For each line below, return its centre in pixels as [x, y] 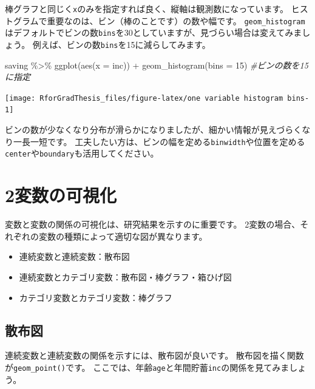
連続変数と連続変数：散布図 [74, 256]
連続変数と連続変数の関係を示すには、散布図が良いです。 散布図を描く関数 [154, 355]
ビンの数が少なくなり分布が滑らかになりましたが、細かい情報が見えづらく [154, 130]
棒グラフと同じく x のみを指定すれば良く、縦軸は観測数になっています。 [147, 8]
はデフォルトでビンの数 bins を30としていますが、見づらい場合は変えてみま [154, 32]
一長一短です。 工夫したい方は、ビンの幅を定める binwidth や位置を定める [159, 141]
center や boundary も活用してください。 [82, 153]
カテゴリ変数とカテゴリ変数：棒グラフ [96, 297]
